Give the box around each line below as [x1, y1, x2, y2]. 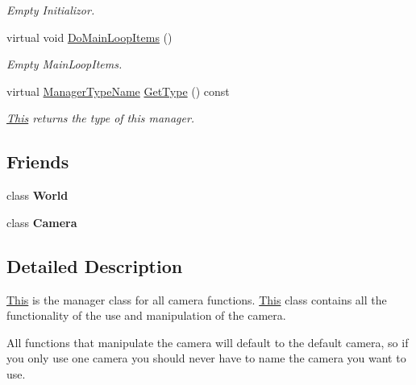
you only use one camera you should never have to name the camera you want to [6, 350, 406, 366]
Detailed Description [6, 253, 183, 278]
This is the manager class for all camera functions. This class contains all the [6, 291, 387, 308]
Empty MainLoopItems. [6, 56, 123, 72]
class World [6, 187, 69, 204]
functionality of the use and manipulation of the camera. [6, 307, 286, 324]
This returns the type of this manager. [6, 110, 195, 126]
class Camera [6, 213, 77, 230]
